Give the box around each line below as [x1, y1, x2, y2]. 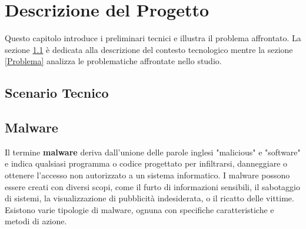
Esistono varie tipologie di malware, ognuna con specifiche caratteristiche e [5, 203, 274, 215]
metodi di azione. [5, 215, 67, 227]
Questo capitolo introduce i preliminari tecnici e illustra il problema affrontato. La [5, 32, 301, 44]
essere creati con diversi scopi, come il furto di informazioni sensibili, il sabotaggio [5, 180, 300, 193]
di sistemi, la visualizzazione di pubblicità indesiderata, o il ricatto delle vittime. [5, 192, 294, 204]
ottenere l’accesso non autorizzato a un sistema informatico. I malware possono [5, 169, 290, 181]
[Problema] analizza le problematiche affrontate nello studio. [5, 55, 222, 67]
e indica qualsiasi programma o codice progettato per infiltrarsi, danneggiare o [5, 157, 288, 170]
